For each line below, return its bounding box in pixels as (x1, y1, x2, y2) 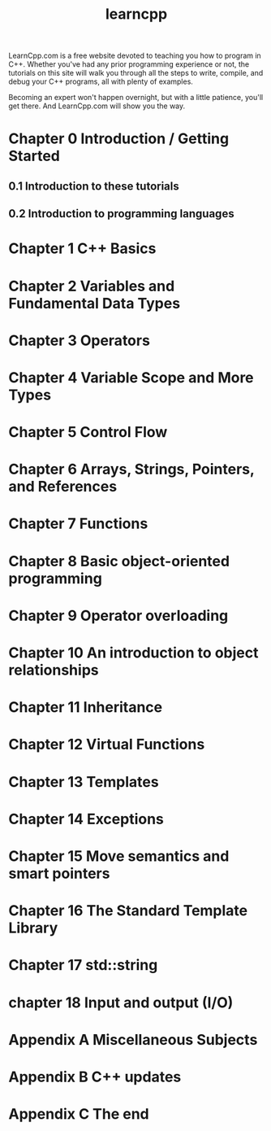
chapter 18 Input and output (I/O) (8, 993, 234, 1011)
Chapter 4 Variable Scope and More (8, 368, 254, 386)
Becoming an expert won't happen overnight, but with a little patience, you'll (8, 93, 264, 103)
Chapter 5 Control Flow (8, 423, 168, 442)
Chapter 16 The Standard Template (8, 902, 248, 920)
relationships (8, 661, 99, 679)
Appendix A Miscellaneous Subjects (8, 1030, 258, 1049)
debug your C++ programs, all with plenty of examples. (8, 76, 193, 86)
